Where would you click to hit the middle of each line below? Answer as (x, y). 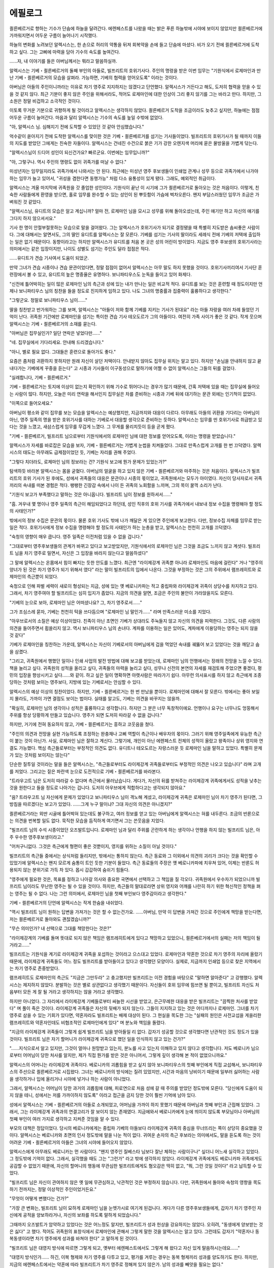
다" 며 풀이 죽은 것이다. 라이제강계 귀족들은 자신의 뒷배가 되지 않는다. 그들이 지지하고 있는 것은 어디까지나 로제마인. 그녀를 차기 (134, 1008)
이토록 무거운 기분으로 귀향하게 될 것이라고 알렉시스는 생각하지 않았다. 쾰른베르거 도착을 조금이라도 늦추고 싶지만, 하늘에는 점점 (134, 110)
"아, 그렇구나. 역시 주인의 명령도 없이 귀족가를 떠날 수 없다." (68, 162)
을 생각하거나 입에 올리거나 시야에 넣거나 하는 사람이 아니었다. (70, 1079)
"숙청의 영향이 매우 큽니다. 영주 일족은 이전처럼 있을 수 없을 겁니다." (76, 537)
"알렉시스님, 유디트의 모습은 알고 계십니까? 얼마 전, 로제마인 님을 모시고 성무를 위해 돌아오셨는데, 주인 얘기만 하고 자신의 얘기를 (134, 211)
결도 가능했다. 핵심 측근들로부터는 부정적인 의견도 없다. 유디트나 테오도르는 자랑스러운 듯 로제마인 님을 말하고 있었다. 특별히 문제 (136, 748)
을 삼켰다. (19, 651)
